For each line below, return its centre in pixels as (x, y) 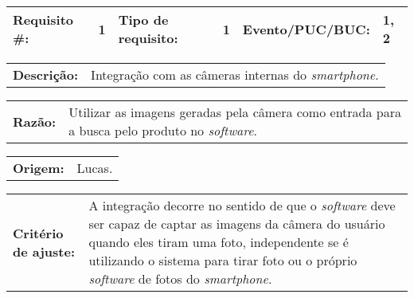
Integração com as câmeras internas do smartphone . (235, 74)
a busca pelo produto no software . (163, 130)
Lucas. (95, 168)
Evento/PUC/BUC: (306, 29)
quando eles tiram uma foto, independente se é (219, 242)
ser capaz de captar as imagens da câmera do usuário (237, 223)
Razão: (35, 121)
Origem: (39, 168)
